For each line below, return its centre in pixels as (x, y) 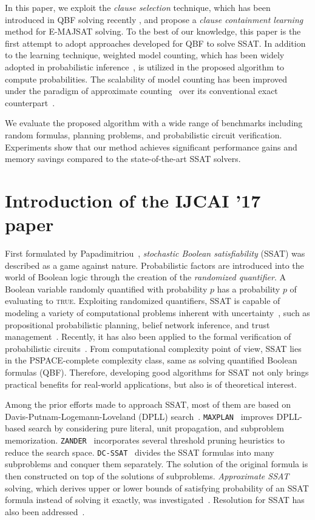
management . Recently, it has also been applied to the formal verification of (148, 336)
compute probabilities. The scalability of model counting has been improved (146, 79)
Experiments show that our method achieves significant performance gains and (151, 147)
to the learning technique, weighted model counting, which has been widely (145, 55)
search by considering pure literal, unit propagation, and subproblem (156, 428)
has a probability (249, 289)
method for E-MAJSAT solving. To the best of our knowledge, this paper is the (153, 31)
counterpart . (30, 102)
